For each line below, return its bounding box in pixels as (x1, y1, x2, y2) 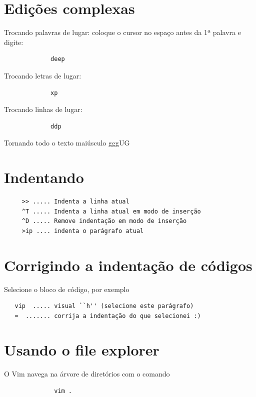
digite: (4, 36, 23, 47)
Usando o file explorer (4, 339, 159, 360)
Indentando (4, 167, 84, 187)
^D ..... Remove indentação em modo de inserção (21, 217, 187, 225)
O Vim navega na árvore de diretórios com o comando (4, 368, 170, 379)
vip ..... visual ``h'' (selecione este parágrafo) (14, 302, 194, 310)
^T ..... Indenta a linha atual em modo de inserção (21, 207, 201, 215)
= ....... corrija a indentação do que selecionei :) (14, 312, 201, 319)
